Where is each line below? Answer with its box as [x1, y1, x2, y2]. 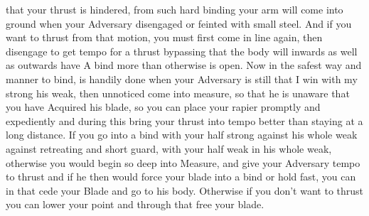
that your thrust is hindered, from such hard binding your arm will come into [6, 2, 343, 16]
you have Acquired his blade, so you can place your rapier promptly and [6, 99, 321, 114]
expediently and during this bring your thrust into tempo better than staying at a [6, 113, 363, 128]
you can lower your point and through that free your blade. [6, 197, 264, 212]
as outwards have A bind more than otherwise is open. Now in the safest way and [6, 58, 362, 72]
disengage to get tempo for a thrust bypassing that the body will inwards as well [6, 43, 358, 58]
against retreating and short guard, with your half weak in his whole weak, [6, 141, 332, 156]
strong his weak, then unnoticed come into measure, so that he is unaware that [6, 85, 350, 100]
